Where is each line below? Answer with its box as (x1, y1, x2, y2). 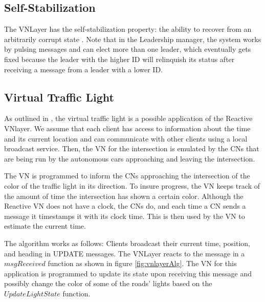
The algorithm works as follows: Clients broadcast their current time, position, (4, 237, 250, 248)
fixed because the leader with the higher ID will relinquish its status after (4, 53, 235, 64)
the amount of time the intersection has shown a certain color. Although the (4, 190, 244, 201)
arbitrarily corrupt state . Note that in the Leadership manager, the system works (4, 33, 261, 44)
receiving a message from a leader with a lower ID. (4, 64, 163, 74)
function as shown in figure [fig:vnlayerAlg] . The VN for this (48, 258, 237, 269)
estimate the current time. (4, 220, 86, 231)
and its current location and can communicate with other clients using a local (4, 133, 248, 144)
